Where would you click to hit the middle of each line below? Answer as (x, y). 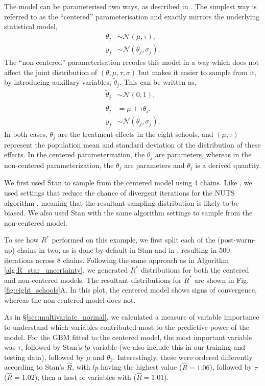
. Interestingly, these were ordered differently (183, 357)
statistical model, (31, 26)
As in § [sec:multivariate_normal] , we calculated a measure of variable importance (132, 317)
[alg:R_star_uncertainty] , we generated (66, 270)
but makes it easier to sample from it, (198, 72)
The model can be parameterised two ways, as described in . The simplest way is (130, 6)
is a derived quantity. (228, 165)
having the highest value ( (141, 367)
